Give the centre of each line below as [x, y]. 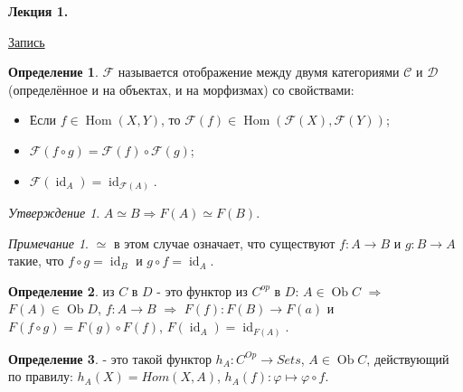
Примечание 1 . [48, 243]
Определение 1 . [53, 72]
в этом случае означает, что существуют [224, 243]
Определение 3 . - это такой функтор [110, 358]
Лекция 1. [38, 11]
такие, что [36, 261]
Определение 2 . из [61, 290]
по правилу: [41, 376]
